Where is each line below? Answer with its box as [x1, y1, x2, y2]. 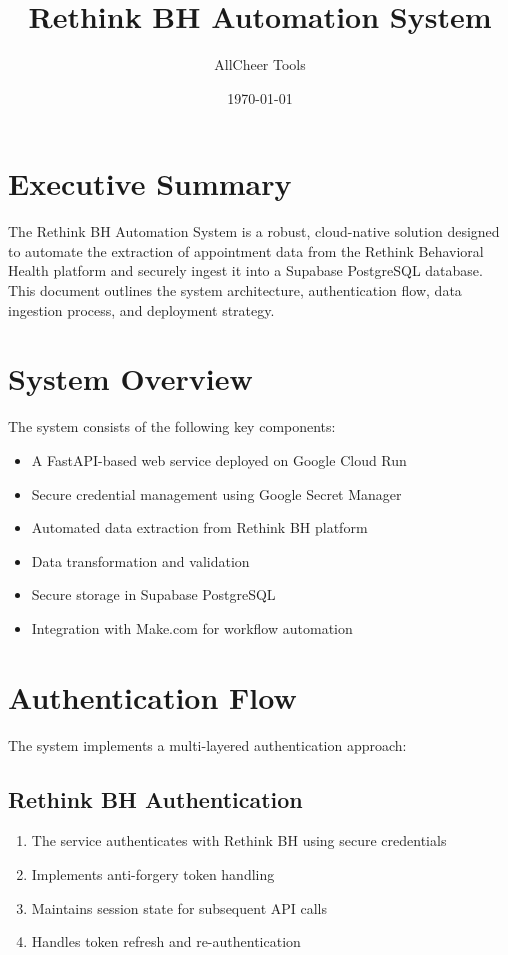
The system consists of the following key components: [8, 416, 336, 437]
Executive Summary [8, 163, 292, 204]
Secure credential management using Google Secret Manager [31, 483, 402, 504]
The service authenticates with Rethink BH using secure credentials [31, 830, 447, 851]
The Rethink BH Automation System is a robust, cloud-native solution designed [8, 221, 500, 242]
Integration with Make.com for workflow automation [31, 617, 353, 638]
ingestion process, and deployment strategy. [8, 299, 275, 320]
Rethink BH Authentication [8, 783, 303, 814]
